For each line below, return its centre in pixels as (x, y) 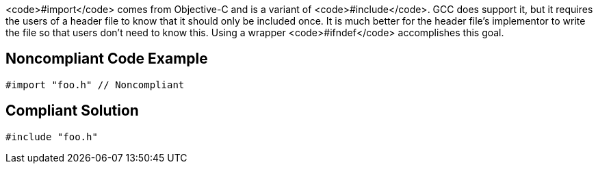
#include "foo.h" (52, 136)
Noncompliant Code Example (107, 59)
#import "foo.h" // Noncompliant (95, 84)
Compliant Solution (72, 111)
